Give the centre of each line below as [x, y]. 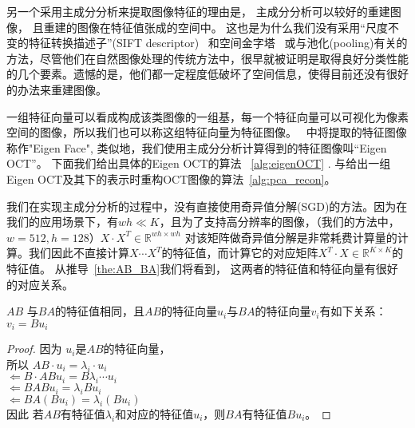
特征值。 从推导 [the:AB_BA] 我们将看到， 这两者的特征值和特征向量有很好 [202, 268]
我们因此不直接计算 [79, 253]
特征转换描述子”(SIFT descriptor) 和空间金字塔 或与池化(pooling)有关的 [218, 43]
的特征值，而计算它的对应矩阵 [240, 253]
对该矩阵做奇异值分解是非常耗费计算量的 [291, 237]
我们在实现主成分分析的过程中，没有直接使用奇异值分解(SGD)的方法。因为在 [207, 206]
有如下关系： [353, 311]
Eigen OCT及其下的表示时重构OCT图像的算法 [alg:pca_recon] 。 [171, 178]
